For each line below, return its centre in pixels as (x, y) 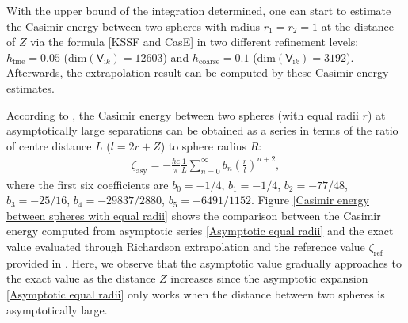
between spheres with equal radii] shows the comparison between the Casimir (194, 215)
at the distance (357, 26)
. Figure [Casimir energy (310, 200)
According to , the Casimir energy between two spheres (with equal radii (183, 114)
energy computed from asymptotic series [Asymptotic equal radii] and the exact (200, 231)
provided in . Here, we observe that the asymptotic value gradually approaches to (204, 262)
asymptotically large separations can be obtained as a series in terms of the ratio (202, 130)
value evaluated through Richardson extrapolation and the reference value (186, 247)
